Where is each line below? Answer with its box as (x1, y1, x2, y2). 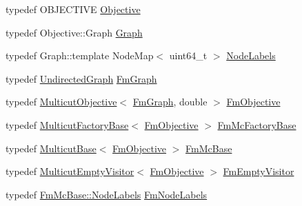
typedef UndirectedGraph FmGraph (6, 71, 157, 85)
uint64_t (169, 48, 208, 63)
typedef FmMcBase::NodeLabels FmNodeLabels (6, 187, 208, 201)
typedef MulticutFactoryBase (6, 117, 129, 132)
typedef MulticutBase (6, 141, 97, 155)
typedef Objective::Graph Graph (6, 25, 143, 39)
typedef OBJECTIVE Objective (6, 2, 141, 16)
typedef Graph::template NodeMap (6, 48, 154, 63)
